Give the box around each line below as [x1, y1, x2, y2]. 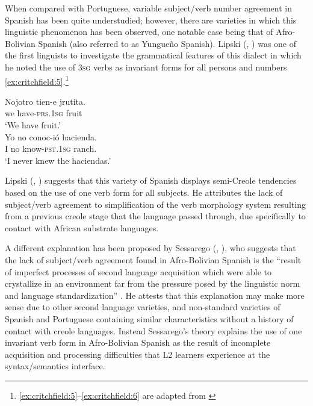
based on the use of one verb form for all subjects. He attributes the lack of [5, 186, 283, 198]
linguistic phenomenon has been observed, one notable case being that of [5, 25, 273, 38]
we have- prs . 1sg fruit [5, 107, 82, 119]
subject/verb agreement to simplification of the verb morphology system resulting [5, 198, 306, 210]
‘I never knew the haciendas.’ [5, 154, 111, 166]
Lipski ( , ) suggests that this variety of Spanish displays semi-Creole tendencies [5, 174, 297, 187]
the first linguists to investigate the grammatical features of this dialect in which [5, 49, 302, 61]
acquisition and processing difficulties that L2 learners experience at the [5, 348, 270, 360]
